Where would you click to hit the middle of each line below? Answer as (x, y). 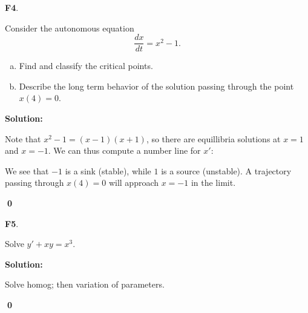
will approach (134, 183)
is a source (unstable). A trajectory (226, 170)
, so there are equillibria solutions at (213, 138)
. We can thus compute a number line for (124, 150)
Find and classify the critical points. (86, 66)
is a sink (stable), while (108, 170)
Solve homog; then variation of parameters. (85, 284)
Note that (23, 138)
